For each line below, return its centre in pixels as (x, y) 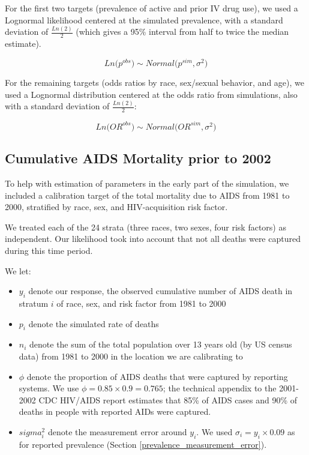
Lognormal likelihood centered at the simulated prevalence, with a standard (144, 20)
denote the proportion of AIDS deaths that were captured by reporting (157, 376)
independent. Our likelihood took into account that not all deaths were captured (153, 239)
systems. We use (49, 388)
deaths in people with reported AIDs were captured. (115, 411)
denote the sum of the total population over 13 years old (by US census (161, 344)
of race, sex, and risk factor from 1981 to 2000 (141, 303)
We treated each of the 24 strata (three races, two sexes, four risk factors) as (145, 227)
